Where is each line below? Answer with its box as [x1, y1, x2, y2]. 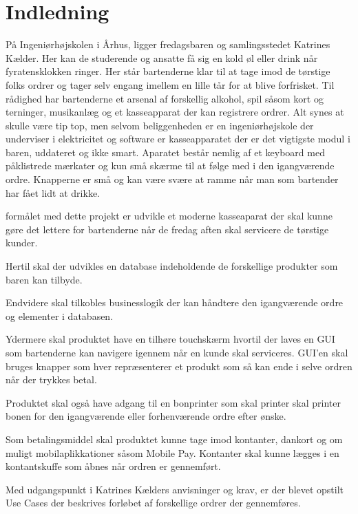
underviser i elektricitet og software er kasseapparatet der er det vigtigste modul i [6, 131, 350, 146]
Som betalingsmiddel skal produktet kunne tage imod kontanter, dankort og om [6, 431, 343, 446]
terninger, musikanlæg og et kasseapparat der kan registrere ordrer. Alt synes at [6, 105, 344, 119]
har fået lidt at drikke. [6, 185, 100, 200]
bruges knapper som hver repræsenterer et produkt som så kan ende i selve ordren [6, 358, 352, 373]
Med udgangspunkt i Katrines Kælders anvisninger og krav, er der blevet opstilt [6, 482, 344, 496]
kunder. [6, 235, 38, 250]
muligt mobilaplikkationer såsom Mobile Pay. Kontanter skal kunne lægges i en [6, 445, 339, 460]
